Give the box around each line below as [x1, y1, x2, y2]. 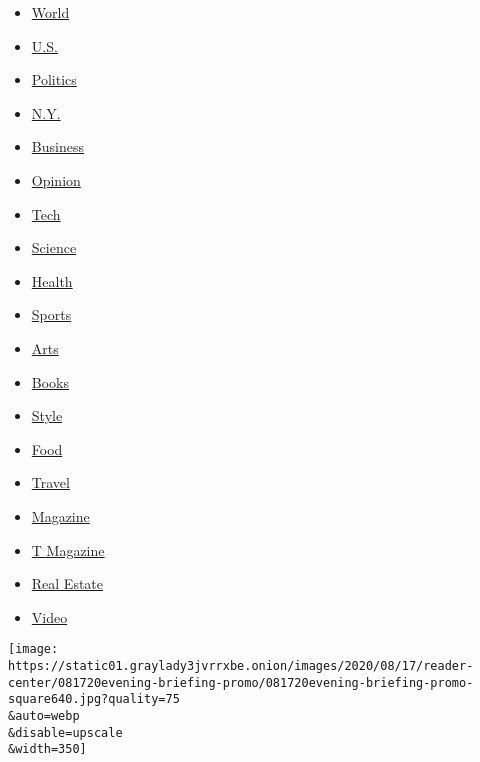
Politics [31, 69, 77, 90]
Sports [31, 304, 72, 325]
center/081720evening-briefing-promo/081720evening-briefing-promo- [8, 675, 474, 690]
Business [31, 136, 84, 157]
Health [31, 270, 73, 291]
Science [31, 237, 77, 258]
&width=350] [8, 742, 87, 757]
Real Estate [31, 573, 104, 594]
